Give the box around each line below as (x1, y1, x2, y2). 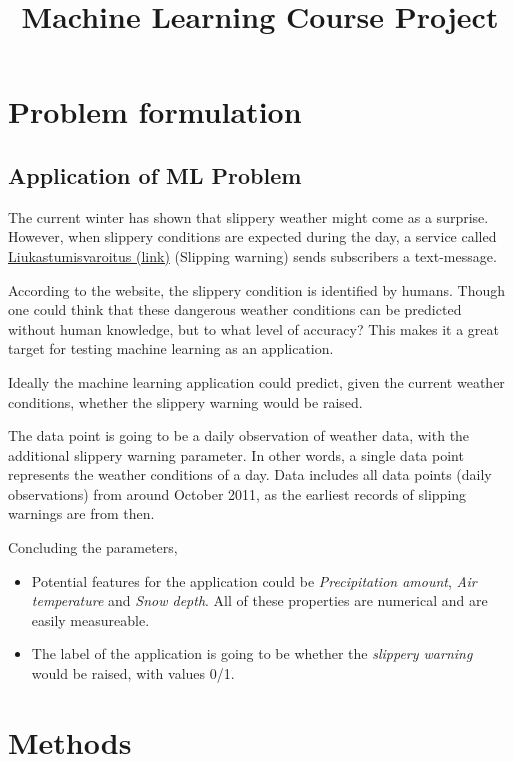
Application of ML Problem (8, 159, 302, 190)
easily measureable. (31, 609, 150, 630)
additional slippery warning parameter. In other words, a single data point (8, 444, 464, 465)
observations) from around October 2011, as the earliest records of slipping (8, 483, 467, 504)
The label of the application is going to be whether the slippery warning (31, 643, 473, 664)
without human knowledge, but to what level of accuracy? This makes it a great (8, 318, 499, 339)
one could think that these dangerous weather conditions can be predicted (8, 299, 462, 320)
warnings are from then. (8, 503, 155, 524)
